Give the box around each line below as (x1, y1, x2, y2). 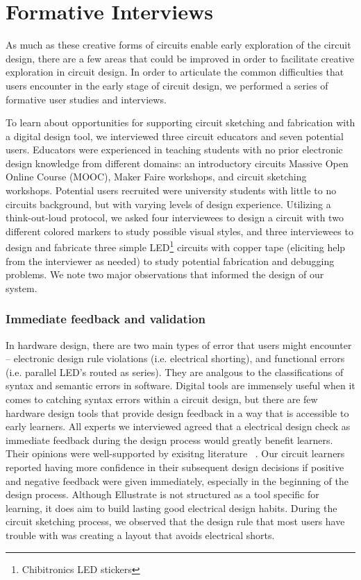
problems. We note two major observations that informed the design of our (6, 267, 324, 282)
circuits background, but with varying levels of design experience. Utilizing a (6, 196, 331, 211)
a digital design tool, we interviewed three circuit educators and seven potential (6, 128, 344, 143)
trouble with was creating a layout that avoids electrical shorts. (6, 528, 275, 542)
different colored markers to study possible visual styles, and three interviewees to (6, 223, 353, 238)
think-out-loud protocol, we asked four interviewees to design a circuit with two (6, 210, 344, 225)
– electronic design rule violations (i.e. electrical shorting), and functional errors (6, 351, 345, 366)
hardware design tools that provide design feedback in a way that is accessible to (6, 405, 349, 420)
